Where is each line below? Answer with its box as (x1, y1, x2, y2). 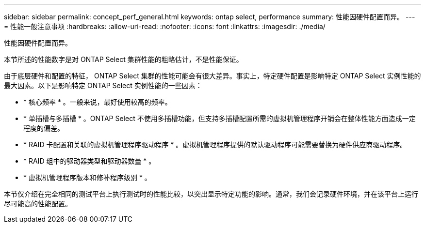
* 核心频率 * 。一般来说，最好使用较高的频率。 (23, 98, 172, 106)
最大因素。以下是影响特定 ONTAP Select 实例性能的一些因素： (4, 81, 202, 90)
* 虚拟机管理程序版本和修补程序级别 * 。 (23, 173, 151, 182)
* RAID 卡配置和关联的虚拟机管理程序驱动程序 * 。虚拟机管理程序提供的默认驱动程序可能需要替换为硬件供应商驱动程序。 (23, 140, 407, 149)
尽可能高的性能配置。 (4, 199, 72, 208)
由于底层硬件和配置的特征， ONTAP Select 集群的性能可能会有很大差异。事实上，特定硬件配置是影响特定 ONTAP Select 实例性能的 (4, 72, 421, 80)
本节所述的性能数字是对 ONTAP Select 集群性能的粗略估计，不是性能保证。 (4, 55, 243, 63)
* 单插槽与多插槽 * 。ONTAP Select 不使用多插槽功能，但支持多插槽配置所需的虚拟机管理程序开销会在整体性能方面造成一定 (23, 114, 416, 122)
